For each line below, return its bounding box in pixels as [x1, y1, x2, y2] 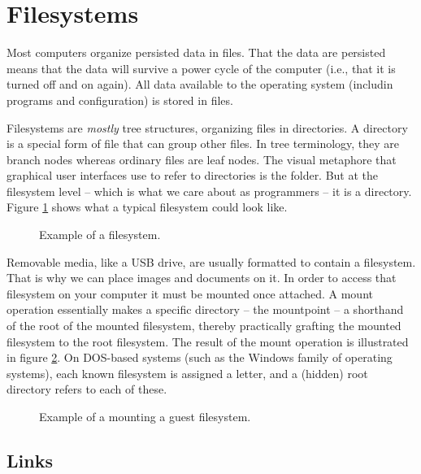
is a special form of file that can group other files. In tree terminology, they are [7, 135, 400, 152]
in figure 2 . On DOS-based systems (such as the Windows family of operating [7, 349, 393, 366]
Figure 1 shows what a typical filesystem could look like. [7, 198, 288, 215]
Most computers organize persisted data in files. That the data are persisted [7, 44, 386, 61]
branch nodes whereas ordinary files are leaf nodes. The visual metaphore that [7, 150, 397, 167]
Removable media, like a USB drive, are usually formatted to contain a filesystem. [7, 253, 416, 270]
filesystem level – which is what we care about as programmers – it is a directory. [7, 182, 412, 199]
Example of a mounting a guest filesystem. [39, 408, 251, 424]
